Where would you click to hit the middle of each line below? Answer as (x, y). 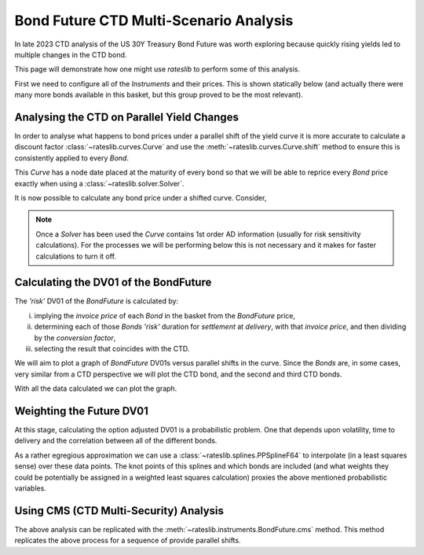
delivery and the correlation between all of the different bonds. (116, 441)
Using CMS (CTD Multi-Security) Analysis (119, 511)
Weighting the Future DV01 (81, 411)
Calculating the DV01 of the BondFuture (113, 283)
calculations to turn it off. (76, 256)
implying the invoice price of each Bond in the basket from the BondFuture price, (165, 315)
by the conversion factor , (75, 337)
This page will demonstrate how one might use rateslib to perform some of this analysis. (157, 69)
